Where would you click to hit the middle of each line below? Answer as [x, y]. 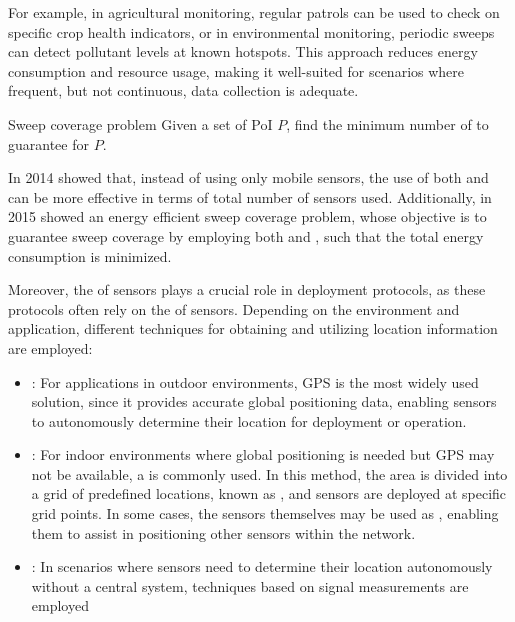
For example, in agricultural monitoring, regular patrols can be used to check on [254, 12]
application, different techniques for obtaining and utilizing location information [253, 328]
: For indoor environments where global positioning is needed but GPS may [263, 454]
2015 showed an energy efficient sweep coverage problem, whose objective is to [247, 216]
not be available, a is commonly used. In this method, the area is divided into [269, 473]
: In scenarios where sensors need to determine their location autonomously [262, 566]
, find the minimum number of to [387, 123]
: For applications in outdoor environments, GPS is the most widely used [255, 381]
